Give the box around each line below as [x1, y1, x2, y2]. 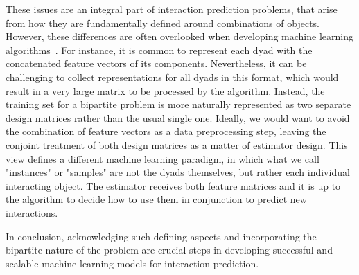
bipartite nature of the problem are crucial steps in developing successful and [6, 242, 333, 257]
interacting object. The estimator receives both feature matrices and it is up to [6, 178, 341, 193]
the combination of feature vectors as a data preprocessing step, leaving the [6, 124, 326, 139]
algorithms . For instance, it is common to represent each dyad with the [6, 42, 313, 57]
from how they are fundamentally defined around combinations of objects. [6, 15, 319, 30]
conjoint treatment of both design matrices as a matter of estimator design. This [6, 137, 348, 152]
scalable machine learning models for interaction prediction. [6, 256, 259, 270]
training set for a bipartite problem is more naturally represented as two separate [6, 97, 351, 112]
